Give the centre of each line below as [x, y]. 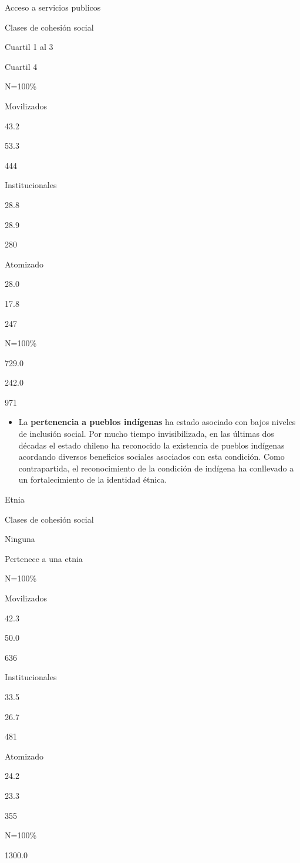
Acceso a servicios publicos [53, 7]
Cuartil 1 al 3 [29, 47]
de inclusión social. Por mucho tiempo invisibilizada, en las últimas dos [146, 434]
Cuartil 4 [21, 66]
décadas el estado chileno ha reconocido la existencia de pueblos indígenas [151, 445]
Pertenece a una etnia [44, 558]
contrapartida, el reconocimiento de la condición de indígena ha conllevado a [156, 468]
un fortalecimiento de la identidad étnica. [93, 479]
